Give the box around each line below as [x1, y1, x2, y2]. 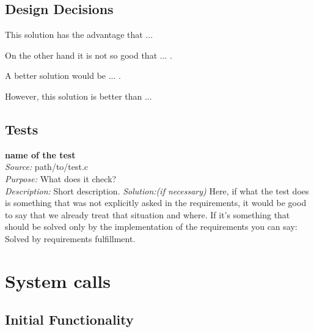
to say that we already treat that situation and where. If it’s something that [5, 208, 290, 221]
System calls [5, 268, 111, 293]
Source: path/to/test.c [5, 160, 89, 173]
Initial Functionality [5, 310, 134, 329]
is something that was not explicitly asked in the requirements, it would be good [5, 196, 307, 209]
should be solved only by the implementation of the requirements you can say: [5, 220, 298, 233]
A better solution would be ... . [5, 69, 121, 82]
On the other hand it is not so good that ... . [5, 48, 172, 61]
